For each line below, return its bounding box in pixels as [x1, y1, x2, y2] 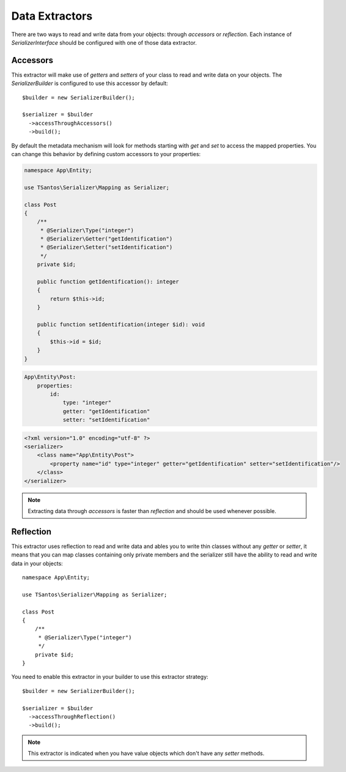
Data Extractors [11, 9, 93, 23]
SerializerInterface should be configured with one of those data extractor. [11, 39, 197, 46]
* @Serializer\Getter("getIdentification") [40, 236, 173, 242]
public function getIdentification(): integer [37, 279, 180, 285]
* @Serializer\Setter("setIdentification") [40, 244, 173, 251]
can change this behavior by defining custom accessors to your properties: [11, 150, 201, 157]
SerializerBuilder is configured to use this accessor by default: [11, 80, 168, 87]
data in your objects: [11, 560, 64, 567]
